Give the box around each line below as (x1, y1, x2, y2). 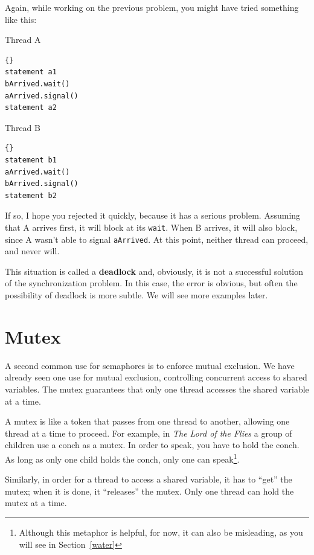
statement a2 (5, 103, 57, 112)
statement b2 (5, 191, 57, 200)
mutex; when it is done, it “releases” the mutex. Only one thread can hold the (5, 484, 294, 497)
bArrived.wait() (5, 79, 70, 88)
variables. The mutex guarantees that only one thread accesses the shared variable (5, 382, 309, 395)
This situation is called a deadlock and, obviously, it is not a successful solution (5, 265, 304, 277)
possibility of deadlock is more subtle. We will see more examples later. (5, 289, 268, 301)
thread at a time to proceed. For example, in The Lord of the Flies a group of (5, 426, 292, 439)
